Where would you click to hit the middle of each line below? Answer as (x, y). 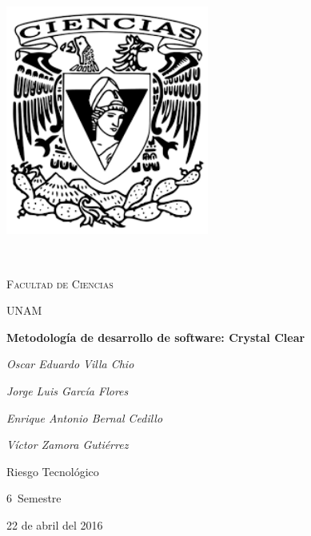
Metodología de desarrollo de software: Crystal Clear (156, 337)
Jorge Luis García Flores (68, 391)
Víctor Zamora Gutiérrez (68, 445)
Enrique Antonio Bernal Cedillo (85, 417)
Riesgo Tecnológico (53, 471)
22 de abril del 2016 (55, 524)
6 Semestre (34, 498)
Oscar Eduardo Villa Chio (70, 364)
